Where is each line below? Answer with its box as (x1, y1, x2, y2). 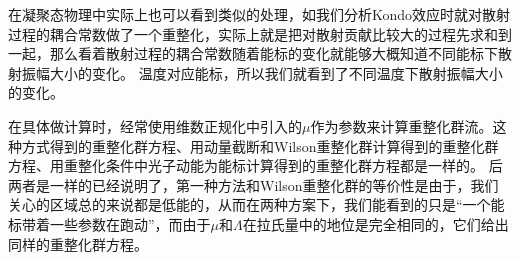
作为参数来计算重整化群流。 (310, 115, 493, 136)
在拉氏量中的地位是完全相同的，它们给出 (242, 213, 509, 234)
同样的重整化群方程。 (8, 233, 148, 254)
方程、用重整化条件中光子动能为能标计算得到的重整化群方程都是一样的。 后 (8, 155, 503, 176)
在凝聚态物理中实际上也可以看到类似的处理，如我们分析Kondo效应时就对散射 (8, 4, 511, 24)
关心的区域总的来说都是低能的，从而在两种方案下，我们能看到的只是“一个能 (8, 194, 505, 215)
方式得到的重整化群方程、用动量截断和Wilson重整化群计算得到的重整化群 (21, 135, 499, 156)
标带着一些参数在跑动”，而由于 (8, 213, 211, 234)
